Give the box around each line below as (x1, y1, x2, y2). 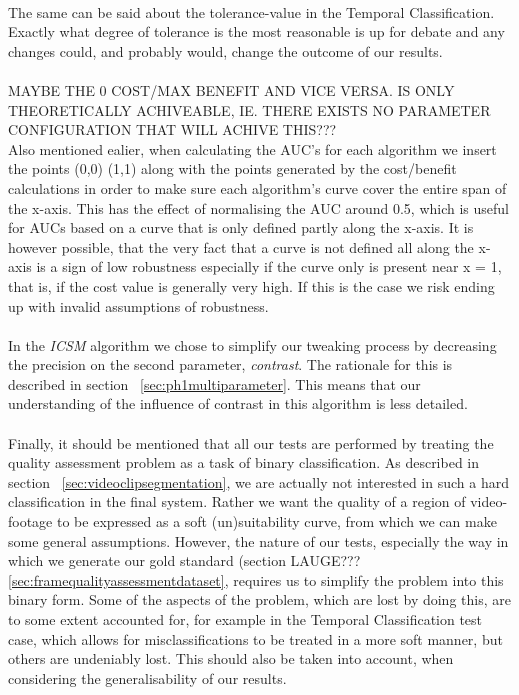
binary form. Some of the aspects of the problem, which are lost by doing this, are (8, 589, 511, 610)
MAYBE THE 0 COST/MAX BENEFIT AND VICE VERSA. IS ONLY (8, 79, 455, 100)
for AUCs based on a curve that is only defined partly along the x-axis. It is (8, 217, 474, 238)
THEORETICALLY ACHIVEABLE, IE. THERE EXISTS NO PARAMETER (8, 99, 491, 120)
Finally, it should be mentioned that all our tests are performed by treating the (8, 432, 494, 453)
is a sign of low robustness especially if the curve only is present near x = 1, (36, 256, 502, 277)
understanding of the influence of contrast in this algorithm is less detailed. (8, 393, 468, 414)
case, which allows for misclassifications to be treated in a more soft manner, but (8, 628, 503, 649)
